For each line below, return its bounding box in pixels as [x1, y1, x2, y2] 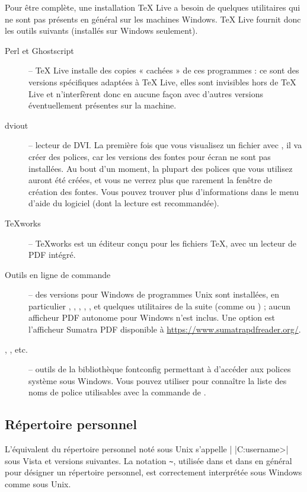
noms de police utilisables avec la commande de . [28, 386, 206, 398]
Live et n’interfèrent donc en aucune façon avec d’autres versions [28, 87, 264, 100]
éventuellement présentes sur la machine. [28, 99, 177, 111]
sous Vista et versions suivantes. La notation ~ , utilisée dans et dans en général [5, 454, 292, 467]
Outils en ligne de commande [5, 268, 111, 280]
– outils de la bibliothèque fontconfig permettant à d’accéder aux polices [28, 363, 291, 375]
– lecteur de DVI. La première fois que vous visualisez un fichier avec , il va [28, 139, 302, 151]
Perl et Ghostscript [5, 44, 74, 56]
